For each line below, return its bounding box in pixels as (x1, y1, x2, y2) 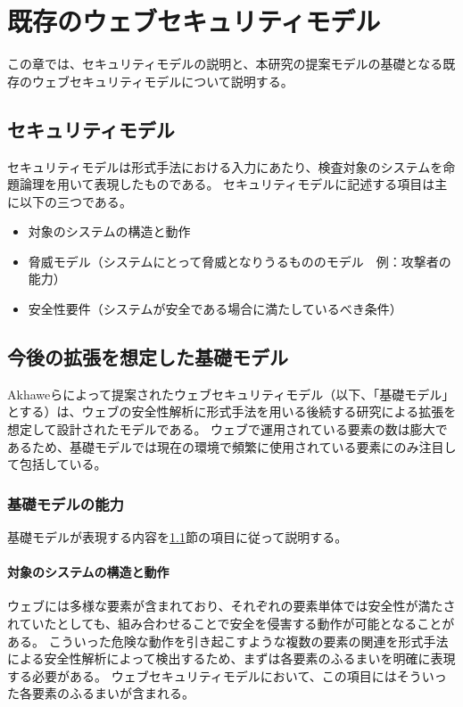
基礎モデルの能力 (7, 492, 124, 514)
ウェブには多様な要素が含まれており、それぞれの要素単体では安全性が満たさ (7, 596, 456, 615)
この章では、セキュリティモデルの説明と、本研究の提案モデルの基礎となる (7, 54, 443, 73)
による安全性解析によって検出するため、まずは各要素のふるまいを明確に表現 (7, 649, 456, 668)
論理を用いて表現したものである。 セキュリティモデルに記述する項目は (19, 175, 435, 193)
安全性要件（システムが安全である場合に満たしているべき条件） (28, 300, 402, 318)
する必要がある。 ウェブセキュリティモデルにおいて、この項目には (7, 666, 397, 685)
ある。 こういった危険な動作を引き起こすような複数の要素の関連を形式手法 (7, 631, 449, 650)
